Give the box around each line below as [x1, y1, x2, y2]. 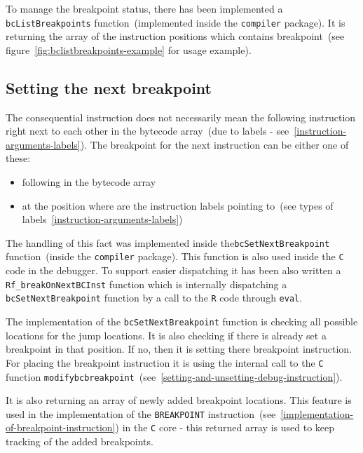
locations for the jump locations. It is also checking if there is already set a [6, 327, 327, 342]
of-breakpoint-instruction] [6, 420, 116, 435]
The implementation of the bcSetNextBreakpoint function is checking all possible [6, 314, 358, 329]
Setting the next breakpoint [6, 76, 212, 98]
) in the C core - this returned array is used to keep [115, 420, 335, 435]
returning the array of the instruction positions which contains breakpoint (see [6, 29, 345, 43]
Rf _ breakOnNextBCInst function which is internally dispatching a [6, 276, 287, 291]
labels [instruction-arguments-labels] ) [22, 212, 183, 226]
